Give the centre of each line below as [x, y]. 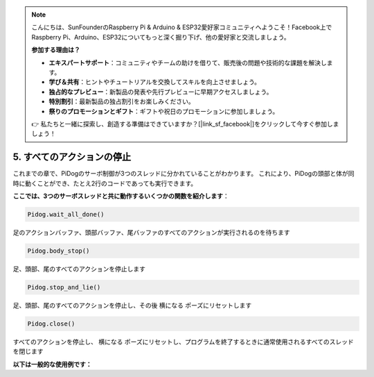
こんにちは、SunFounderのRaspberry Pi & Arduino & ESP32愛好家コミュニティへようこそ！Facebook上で [182, 27]
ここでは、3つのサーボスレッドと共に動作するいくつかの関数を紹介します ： [121, 196]
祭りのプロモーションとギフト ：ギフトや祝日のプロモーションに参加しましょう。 [164, 111]
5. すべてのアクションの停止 [72, 157]
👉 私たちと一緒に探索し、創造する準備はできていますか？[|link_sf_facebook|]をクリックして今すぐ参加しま [185, 124]
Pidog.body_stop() [59, 251]
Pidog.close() [51, 324]
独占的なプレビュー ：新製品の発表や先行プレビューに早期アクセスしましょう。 [161, 92]
